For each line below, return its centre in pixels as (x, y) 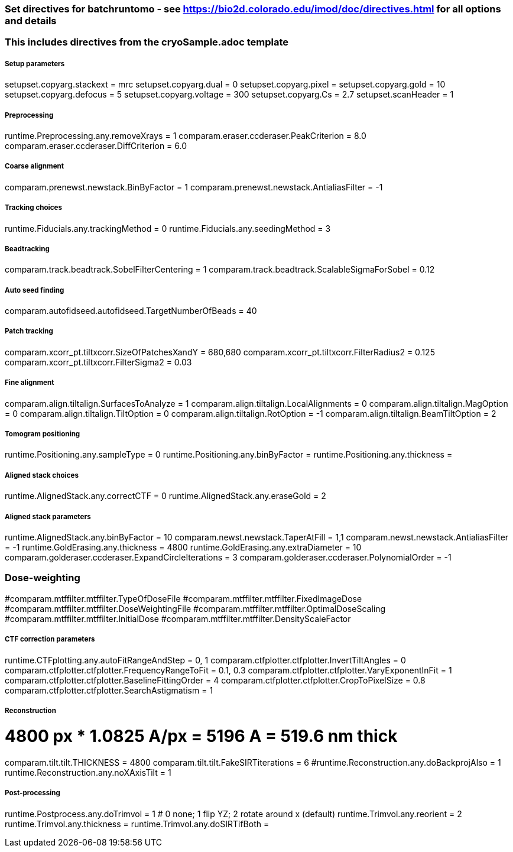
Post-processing (33, 793)
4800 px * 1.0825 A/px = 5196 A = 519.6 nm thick (201, 736)
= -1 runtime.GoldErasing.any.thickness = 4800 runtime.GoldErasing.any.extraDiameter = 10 (183, 547)
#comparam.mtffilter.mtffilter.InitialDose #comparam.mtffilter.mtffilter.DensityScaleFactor (178, 618)
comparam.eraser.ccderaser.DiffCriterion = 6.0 (96, 145)
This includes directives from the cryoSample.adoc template (147, 42)
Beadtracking (27, 249)
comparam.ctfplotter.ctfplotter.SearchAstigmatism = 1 (109, 690)
